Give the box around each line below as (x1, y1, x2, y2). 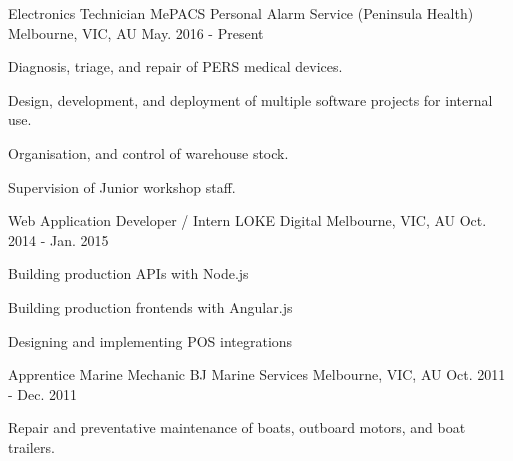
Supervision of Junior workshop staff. (8, 176, 236, 197)
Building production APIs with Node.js (8, 263, 249, 284)
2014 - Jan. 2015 (8, 229, 109, 250)
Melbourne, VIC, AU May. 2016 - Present (8, 22, 264, 43)
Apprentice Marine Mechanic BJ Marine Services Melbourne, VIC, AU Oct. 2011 (8, 364, 506, 385)
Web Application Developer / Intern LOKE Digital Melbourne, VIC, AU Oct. (8, 210, 487, 231)
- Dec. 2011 (8, 383, 78, 404)
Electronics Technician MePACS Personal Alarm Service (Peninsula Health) (8, 3, 474, 23)
